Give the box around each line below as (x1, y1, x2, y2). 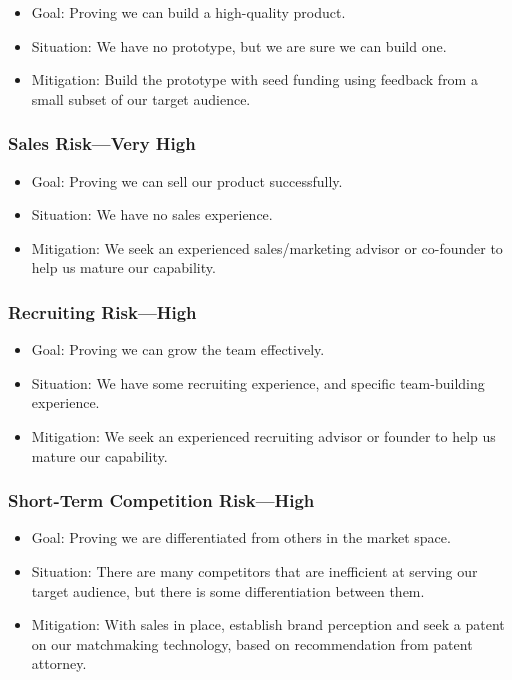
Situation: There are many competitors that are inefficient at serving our (31, 560, 478, 581)
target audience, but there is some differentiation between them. (31, 580, 425, 601)
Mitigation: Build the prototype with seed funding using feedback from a (31, 69, 478, 90)
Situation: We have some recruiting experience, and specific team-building (31, 372, 485, 393)
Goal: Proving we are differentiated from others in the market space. (31, 527, 451, 548)
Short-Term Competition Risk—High (8, 488, 315, 513)
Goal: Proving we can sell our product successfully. (31, 170, 343, 191)
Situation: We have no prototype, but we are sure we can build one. (31, 35, 447, 56)
